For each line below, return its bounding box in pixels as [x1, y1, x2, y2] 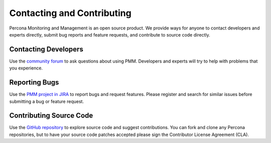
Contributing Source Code [9, 111, 93, 120]
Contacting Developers [9, 45, 84, 53]
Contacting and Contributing [9, 7, 131, 18]
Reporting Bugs [9, 78, 59, 87]
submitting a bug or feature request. [9, 98, 84, 104]
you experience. [9, 65, 43, 71]
